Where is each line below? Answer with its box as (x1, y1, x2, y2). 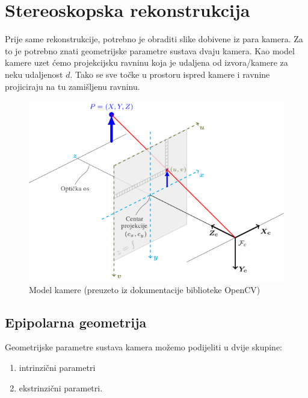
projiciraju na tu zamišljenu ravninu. (5, 80, 140, 92)
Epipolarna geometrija (5, 312, 147, 331)
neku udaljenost (5, 68, 63, 80)
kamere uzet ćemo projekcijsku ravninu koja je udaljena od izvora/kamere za (5, 56, 288, 69)
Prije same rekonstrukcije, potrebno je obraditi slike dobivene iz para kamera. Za (5, 33, 303, 45)
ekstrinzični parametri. (19, 381, 103, 394)
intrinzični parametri (19, 361, 96, 373)
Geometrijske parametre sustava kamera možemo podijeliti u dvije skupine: (5, 341, 282, 353)
